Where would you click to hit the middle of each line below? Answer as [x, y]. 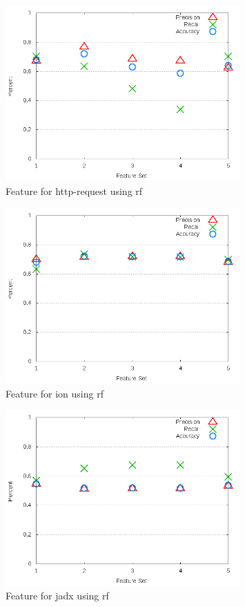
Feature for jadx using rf [57, 596]
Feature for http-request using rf [74, 190]
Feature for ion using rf [55, 393]
